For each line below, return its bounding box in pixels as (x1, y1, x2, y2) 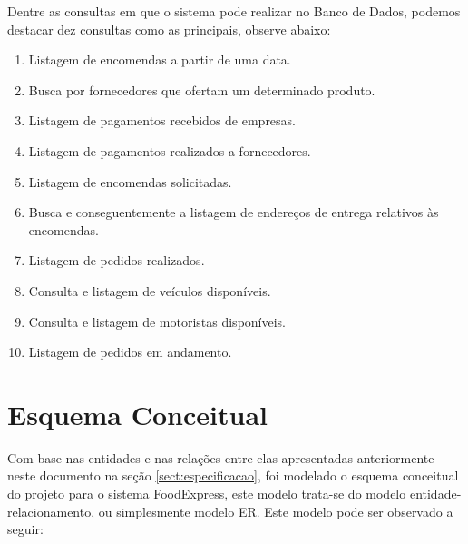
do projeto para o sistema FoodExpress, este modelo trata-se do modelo (7, 484, 406, 503)
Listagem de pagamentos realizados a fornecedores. (28, 141, 311, 160)
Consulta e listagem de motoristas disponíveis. (28, 312, 287, 331)
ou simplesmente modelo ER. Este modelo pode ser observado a (98, 501, 453, 520)
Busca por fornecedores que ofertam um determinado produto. (28, 80, 375, 99)
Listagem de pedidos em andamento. (28, 342, 232, 361)
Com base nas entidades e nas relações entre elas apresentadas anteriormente (7, 448, 434, 467)
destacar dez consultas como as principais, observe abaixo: (7, 19, 331, 38)
